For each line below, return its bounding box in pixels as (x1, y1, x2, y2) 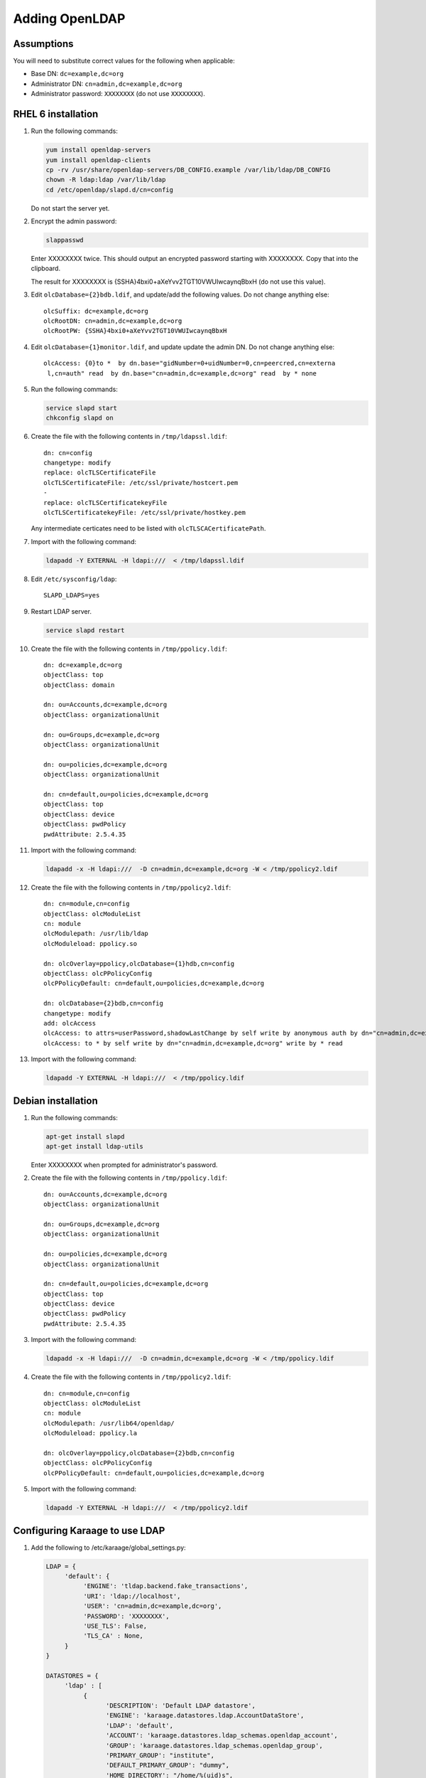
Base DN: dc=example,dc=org (31, 70, 124, 78)
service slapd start (45, 404, 117, 412)
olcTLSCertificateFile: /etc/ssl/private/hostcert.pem (43, 479, 239, 486)
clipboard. (31, 264, 60, 273)
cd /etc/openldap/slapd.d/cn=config (45, 186, 174, 193)
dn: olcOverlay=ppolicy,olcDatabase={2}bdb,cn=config (43, 1449, 234, 1457)
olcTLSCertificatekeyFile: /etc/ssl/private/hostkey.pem (43, 509, 246, 517)
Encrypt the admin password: (31, 217, 117, 225)
